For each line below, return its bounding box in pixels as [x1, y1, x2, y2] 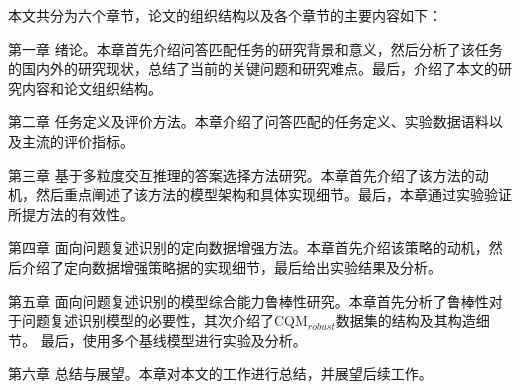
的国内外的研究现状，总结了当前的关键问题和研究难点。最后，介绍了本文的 [8, 58, 498, 79]
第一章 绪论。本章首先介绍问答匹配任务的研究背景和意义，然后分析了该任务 [8, 38, 503, 59]
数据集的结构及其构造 [335, 310, 476, 331]
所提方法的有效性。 [8, 203, 134, 224]
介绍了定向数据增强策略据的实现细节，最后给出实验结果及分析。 [21, 256, 442, 277]
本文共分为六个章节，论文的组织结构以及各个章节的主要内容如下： [8, 5, 442, 25]
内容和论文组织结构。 [21, 77, 162, 98]
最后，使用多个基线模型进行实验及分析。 [40, 329, 307, 350]
